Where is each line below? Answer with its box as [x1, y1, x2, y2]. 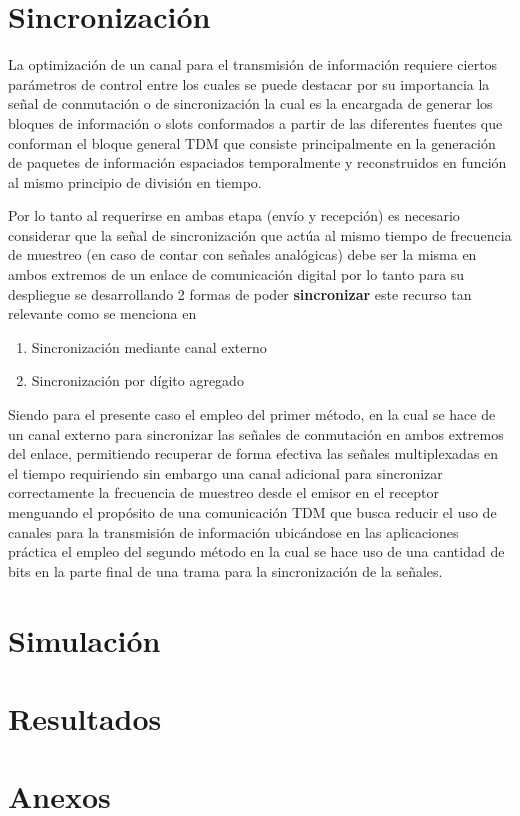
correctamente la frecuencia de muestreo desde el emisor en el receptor [8, 482, 439, 503]
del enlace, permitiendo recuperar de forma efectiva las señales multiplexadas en [8, 443, 499, 464]
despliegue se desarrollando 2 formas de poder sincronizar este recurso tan [8, 283, 472, 304]
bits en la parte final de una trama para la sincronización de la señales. [8, 560, 443, 581]
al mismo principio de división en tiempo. [8, 171, 262, 192]
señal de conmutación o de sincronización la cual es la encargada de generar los [8, 93, 493, 114]
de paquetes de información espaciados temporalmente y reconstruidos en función [8, 152, 507, 173]
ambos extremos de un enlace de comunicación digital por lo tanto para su [8, 264, 465, 285]
